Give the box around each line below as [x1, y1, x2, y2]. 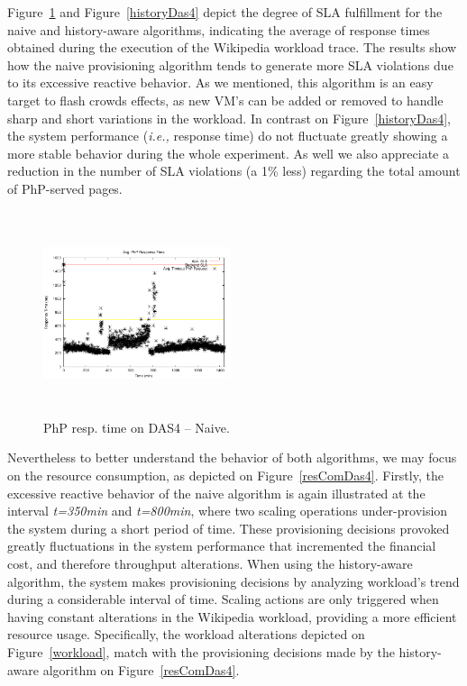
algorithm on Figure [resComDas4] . [42, 660, 240, 679]
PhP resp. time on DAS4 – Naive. [43, 417, 230, 436]
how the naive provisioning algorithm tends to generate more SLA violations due [7, 55, 453, 74]
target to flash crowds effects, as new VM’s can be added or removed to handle [7, 90, 444, 109]
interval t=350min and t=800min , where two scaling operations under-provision [7, 501, 448, 520]
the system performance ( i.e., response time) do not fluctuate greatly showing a [7, 126, 448, 145]
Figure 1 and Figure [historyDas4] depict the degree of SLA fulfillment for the [7, 3, 443, 21]
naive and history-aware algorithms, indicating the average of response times [7, 20, 430, 39]
